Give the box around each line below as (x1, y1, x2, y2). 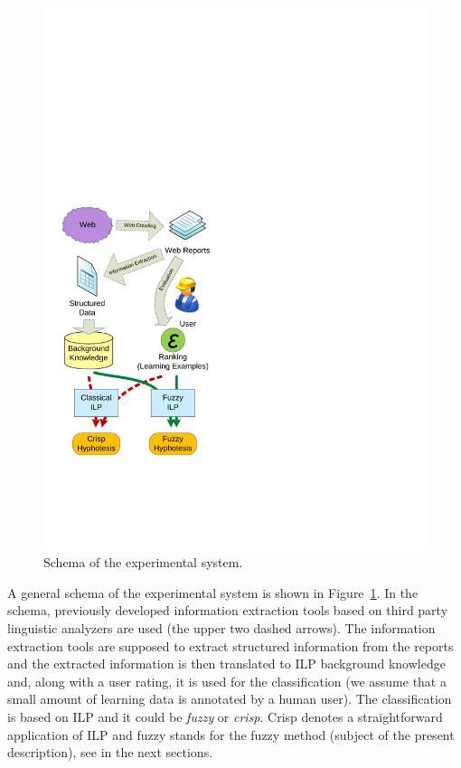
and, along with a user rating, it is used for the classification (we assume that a (7, 671, 447, 690)
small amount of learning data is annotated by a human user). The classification (7, 689, 452, 708)
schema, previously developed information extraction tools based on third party (7, 601, 448, 620)
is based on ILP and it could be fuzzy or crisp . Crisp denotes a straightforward (7, 707, 443, 726)
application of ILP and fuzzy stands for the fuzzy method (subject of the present (7, 725, 455, 744)
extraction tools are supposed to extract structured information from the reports (7, 636, 454, 655)
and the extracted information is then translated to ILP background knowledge (7, 654, 446, 673)
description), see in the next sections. (7, 743, 213, 762)
